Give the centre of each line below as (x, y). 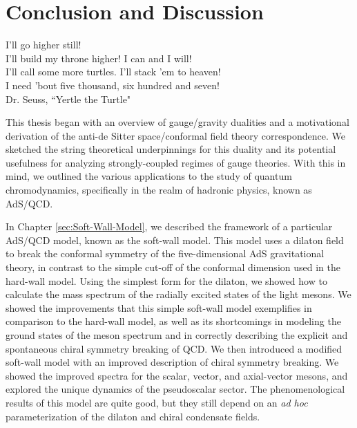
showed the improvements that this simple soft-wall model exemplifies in (159, 307)
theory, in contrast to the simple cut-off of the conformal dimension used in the (173, 267)
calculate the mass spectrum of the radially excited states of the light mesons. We (178, 294)
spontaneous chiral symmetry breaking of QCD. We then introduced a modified (174, 348)
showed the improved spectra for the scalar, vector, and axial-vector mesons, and (177, 375)
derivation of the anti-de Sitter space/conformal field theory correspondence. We (175, 135)
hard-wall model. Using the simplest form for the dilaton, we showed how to (166, 280)
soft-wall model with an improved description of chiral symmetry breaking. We (172, 362)
